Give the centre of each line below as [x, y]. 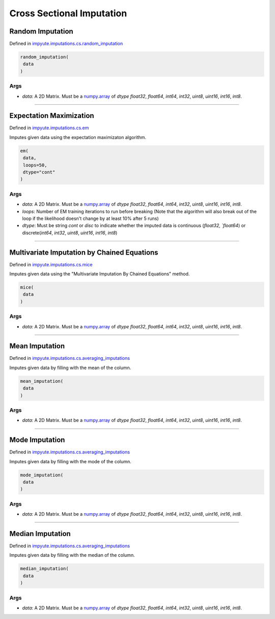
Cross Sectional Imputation [68, 13]
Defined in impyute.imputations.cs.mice [51, 264]
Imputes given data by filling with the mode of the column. [71, 461]
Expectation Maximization [52, 116]
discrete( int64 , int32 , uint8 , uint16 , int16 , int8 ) [70, 233]
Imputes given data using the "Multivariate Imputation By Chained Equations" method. [100, 274]
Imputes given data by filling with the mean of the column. [70, 368]
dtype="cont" [39, 172]
